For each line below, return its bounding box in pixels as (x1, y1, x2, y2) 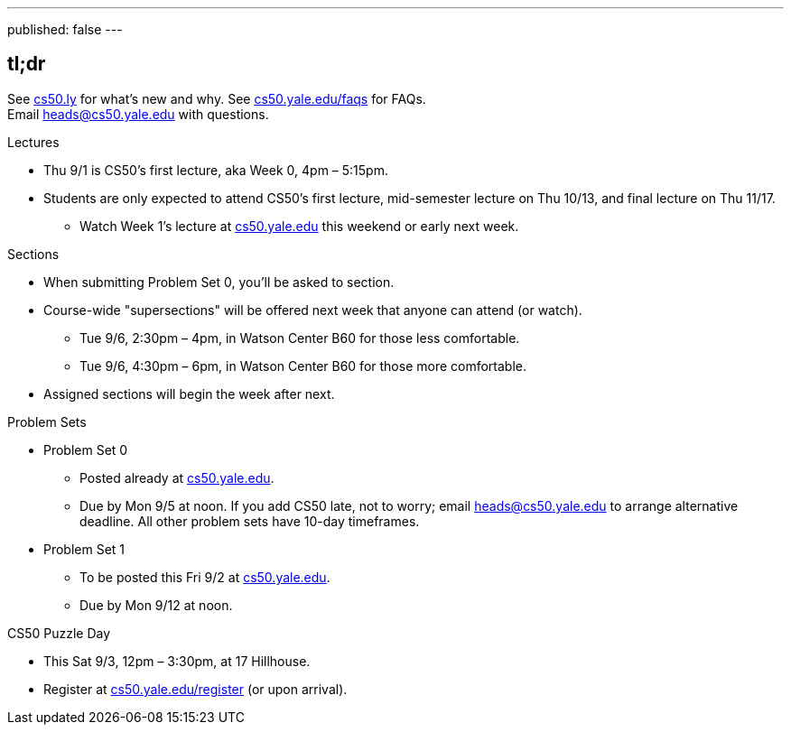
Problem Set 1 (43, 541, 126, 557)
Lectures (7, 134, 60, 150)
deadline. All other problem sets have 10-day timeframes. (79, 513, 420, 529)
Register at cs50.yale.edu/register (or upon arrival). (43, 681, 348, 697)
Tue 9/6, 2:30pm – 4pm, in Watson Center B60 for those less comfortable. (79, 329, 520, 346)
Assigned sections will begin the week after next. (43, 385, 335, 402)
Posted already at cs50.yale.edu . (79, 469, 275, 486)
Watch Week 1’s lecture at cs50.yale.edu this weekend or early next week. (79, 218, 519, 234)
